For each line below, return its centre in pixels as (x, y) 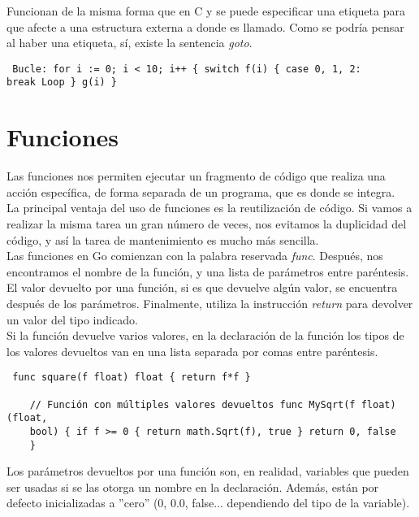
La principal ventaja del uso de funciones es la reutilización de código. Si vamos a (209, 208)
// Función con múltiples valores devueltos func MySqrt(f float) (213, 404)
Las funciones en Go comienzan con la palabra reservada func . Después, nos (195, 256)
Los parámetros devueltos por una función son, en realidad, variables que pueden (208, 471)
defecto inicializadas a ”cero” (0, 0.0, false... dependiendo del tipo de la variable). (208, 503)
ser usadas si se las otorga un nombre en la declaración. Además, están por (193, 487)
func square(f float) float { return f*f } (132, 378)
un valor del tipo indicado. (72, 319)
